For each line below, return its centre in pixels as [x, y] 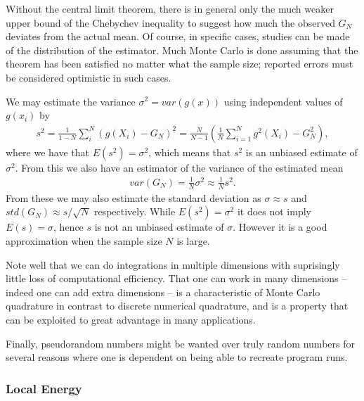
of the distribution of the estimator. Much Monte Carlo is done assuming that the [182, 50]
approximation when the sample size [84, 240]
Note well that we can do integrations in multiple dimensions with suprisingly [173, 264]
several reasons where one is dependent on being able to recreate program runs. [177, 357]
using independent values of [283, 101]
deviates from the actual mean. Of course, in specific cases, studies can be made [178, 36]
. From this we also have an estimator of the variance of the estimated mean [179, 167]
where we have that [48, 152]
